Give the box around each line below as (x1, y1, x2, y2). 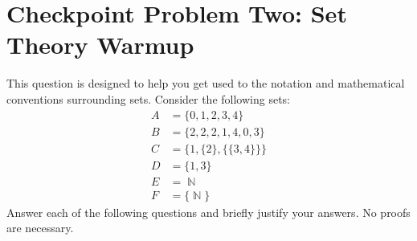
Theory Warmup (6, 28, 194, 61)
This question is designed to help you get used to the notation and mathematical (6, 75, 405, 92)
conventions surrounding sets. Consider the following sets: (6, 90, 290, 107)
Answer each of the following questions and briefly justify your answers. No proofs (6, 203, 411, 220)
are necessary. (6, 219, 74, 236)
